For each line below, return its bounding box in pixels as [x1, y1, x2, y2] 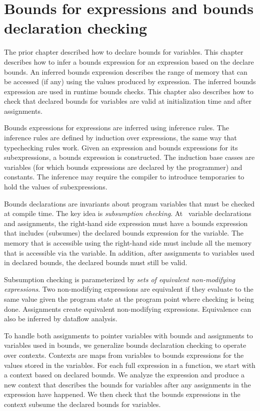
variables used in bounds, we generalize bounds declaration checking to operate [4, 340, 246, 350]
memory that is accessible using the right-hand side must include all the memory [4, 238, 252, 248]
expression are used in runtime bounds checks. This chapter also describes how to [4, 86, 254, 96]
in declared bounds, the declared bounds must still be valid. [4, 257, 187, 268]
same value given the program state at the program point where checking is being [4, 293, 254, 304]
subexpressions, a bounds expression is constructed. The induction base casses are [4, 152, 255, 162]
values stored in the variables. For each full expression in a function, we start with [4, 359, 255, 370]
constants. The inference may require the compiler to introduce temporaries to [4, 171, 244, 182]
